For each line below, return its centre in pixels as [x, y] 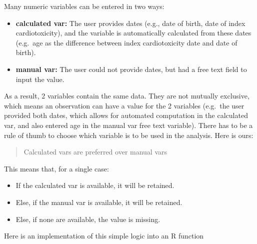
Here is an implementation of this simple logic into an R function [104, 236]
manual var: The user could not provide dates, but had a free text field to [131, 69]
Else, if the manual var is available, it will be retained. [99, 202]
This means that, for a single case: [56, 168]
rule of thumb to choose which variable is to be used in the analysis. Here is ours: [129, 135]
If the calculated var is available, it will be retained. [95, 185]
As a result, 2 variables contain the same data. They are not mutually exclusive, [127, 96]
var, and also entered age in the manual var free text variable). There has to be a [128, 125]
